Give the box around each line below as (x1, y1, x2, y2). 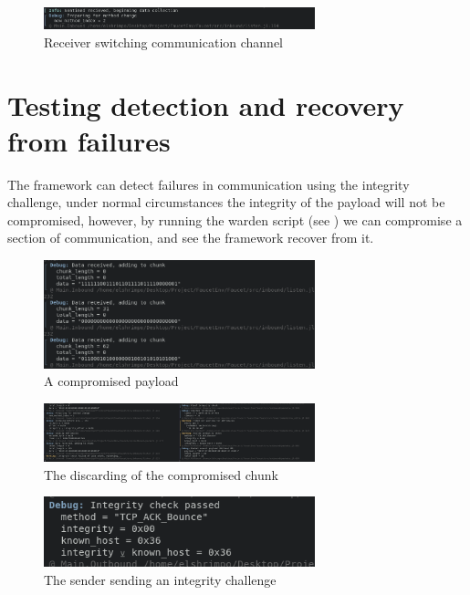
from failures (7, 121, 171, 159)
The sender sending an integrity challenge (44, 569, 277, 589)
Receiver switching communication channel (44, 32, 284, 51)
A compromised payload (44, 371, 179, 391)
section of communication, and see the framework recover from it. (7, 228, 374, 247)
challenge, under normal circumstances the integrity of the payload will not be (7, 193, 445, 212)
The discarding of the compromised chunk (44, 465, 278, 484)
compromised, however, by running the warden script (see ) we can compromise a (7, 210, 463, 229)
